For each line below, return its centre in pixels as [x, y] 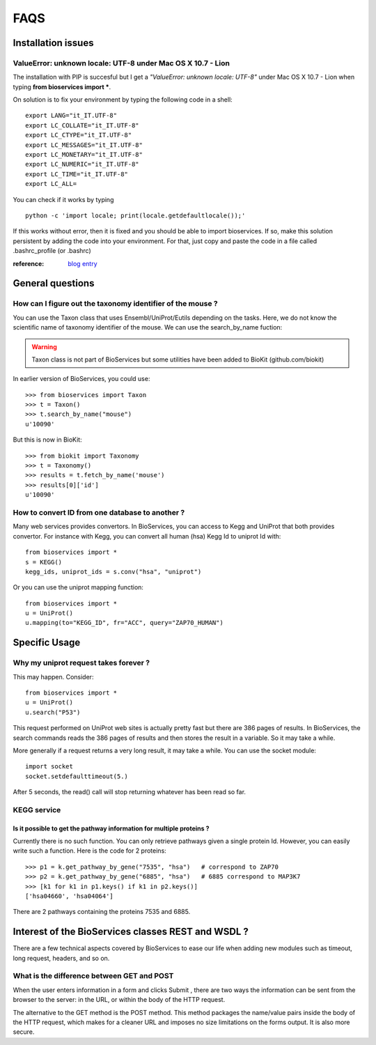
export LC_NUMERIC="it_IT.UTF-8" [82, 164]
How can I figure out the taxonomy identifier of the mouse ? [116, 304]
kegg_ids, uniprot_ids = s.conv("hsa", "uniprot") [113, 572]
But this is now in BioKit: [48, 440]
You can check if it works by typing [63, 199]
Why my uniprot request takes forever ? [81, 663]
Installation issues [53, 43]
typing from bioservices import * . [62, 86]
